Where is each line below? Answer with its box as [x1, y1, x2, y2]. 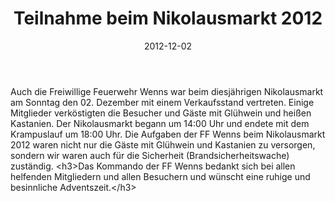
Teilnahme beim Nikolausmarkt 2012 [13, 7, 323, 30]
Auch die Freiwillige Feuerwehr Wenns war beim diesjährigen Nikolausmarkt [10, 85, 324, 97]
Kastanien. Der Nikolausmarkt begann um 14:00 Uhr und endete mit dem [10, 117, 310, 129]
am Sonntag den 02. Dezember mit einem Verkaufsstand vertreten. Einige [10, 96, 315, 108]
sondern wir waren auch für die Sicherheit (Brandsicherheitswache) [10, 149, 290, 161]
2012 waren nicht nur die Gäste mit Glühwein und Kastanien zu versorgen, [10, 138, 316, 151]
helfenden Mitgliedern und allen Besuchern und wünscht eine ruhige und [10, 170, 311, 182]
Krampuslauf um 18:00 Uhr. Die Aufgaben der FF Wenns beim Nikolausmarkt [10, 128, 326, 140]
